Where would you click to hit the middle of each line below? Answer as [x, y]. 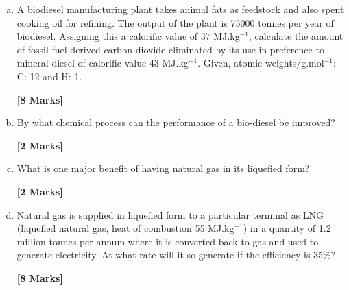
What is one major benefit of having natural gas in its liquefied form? [163, 168]
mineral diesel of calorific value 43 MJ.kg [103, 63]
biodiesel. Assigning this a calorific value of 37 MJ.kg [128, 36]
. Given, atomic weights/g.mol [261, 63]
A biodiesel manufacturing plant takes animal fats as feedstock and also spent [180, 9]
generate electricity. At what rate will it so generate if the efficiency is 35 [170, 255]
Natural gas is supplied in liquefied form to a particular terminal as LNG [170, 214]
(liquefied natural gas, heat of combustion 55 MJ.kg [125, 228]
